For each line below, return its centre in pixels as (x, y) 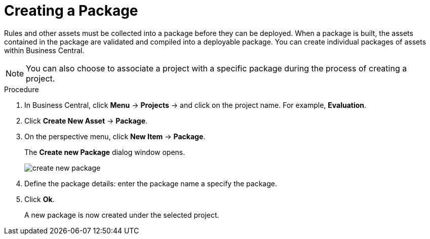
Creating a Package (71, 11)
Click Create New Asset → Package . (86, 121)
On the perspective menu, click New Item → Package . (115, 136)
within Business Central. (44, 50)
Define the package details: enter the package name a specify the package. (151, 183)
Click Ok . (40, 199)
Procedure (22, 89)
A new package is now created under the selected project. (122, 215)
